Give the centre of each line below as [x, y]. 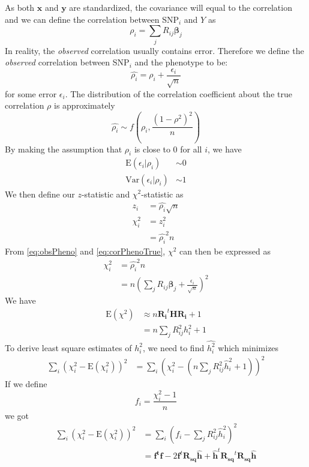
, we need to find [173, 347]
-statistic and [106, 194]
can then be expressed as [225, 251]
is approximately [85, 105]
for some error [31, 93]
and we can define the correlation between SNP [92, 19]
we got [17, 415]
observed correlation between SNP [67, 62]
